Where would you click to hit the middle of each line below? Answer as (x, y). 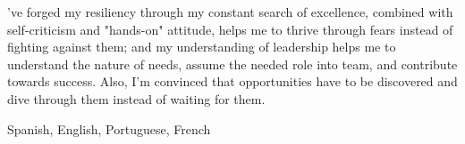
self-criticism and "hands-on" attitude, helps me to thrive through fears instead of (230, 29)
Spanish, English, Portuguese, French (109, 128)
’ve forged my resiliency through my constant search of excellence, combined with (230, 12)
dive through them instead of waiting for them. (136, 98)
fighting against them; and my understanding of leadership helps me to (202, 47)
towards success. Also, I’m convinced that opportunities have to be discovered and (232, 81)
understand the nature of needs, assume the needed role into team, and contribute (232, 64)
